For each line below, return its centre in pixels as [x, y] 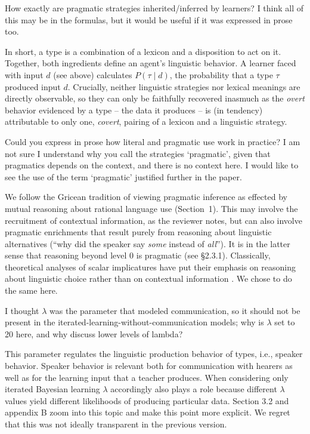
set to [285, 322]
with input [24, 74]
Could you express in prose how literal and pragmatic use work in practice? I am [153, 141]
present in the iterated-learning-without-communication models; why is [134, 322]
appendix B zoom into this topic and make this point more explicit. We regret [148, 412]
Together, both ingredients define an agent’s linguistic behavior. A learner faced [151, 63]
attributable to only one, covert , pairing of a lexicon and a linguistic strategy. [146, 121]
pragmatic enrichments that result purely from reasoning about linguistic [138, 232]
